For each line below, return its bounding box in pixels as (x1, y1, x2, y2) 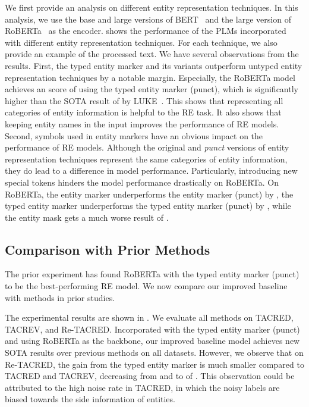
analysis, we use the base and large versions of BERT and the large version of (5, 12, 291, 25)
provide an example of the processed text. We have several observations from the (5, 48, 299, 60)
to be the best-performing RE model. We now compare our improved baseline (5, 280, 288, 292)
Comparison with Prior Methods (5, 240, 210, 258)
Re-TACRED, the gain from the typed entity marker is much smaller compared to (5, 358, 304, 370)
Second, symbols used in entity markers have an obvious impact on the (5, 129, 263, 142)
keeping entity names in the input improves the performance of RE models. (5, 117, 279, 130)
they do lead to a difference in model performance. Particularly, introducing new (5, 164, 298, 177)
